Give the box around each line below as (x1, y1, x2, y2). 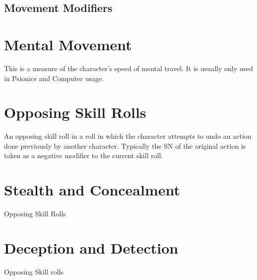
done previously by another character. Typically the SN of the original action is (4, 140, 246, 151)
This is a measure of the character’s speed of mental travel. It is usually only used (4, 63, 253, 73)
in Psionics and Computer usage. (4, 73, 104, 83)
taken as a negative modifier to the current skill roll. (4, 150, 163, 161)
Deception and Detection (4, 237, 179, 258)
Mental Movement (4, 34, 132, 54)
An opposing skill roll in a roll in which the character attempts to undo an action (4, 131, 252, 141)
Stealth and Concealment (4, 180, 181, 200)
